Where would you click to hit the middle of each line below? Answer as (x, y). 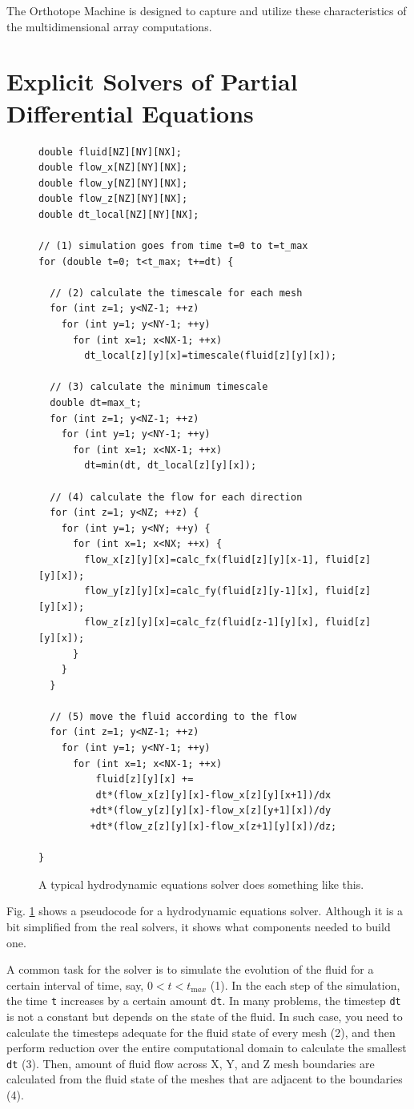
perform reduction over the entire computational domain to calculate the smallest (207, 1048)
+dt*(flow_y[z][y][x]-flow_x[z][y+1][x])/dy (211, 811)
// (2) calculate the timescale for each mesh (176, 293)
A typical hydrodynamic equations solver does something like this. (201, 884)
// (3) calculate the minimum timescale (159, 387)
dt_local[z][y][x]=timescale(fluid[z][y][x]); (211, 356)
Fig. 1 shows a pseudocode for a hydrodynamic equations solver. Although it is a (205, 911)
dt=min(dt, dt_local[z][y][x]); (171, 466)
